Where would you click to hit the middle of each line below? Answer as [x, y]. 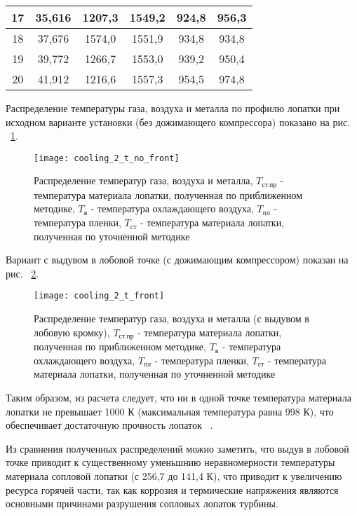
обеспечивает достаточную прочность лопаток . [109, 425]
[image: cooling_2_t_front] [99, 296]
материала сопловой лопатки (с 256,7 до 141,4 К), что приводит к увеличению [174, 475]
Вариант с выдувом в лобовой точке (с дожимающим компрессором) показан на [177, 260]
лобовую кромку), [72, 332]
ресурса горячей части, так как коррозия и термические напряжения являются [172, 489]
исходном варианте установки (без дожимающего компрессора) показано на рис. [178, 122]
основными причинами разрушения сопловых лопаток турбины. [142, 503]
